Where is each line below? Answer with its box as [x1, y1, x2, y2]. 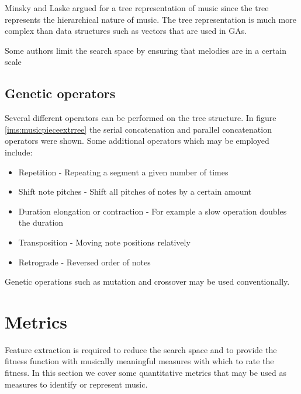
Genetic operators [5, 84, 116, 102]
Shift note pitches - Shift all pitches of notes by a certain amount [18, 185, 252, 198]
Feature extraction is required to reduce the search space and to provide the [5, 343, 277, 355]
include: [5, 146, 33, 158]
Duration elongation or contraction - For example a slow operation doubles [18, 205, 287, 217]
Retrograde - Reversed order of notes [18, 255, 151, 268]
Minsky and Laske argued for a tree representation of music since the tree [5, 2, 269, 13]
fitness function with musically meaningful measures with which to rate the [5, 355, 274, 367]
